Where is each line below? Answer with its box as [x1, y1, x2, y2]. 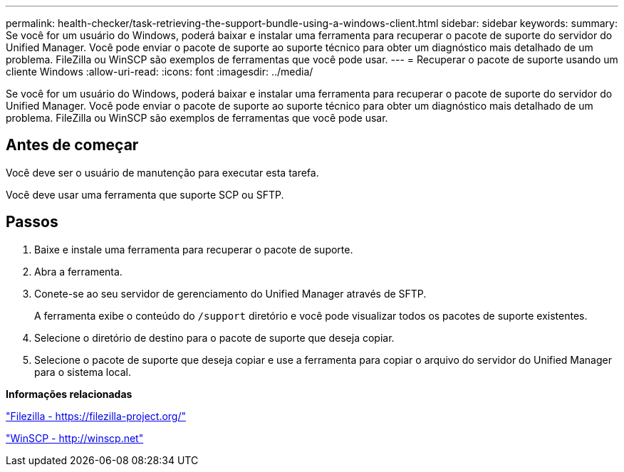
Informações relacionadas [6, 387, 132, 400]
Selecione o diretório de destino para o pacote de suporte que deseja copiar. [34, 331, 395, 344]
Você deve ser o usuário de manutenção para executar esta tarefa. [6, 166, 319, 179]
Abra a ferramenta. [34, 265, 123, 278]
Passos [6, 213, 58, 231]
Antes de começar [6, 136, 139, 154]
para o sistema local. [34, 365, 132, 378]
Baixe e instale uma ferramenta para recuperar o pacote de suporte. [34, 243, 353, 256]
